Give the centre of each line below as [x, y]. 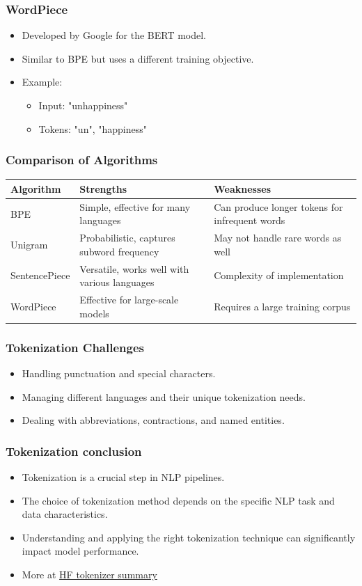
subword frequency [119, 251]
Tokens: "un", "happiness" [93, 128]
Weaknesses [243, 188]
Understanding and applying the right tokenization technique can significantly [189, 537]
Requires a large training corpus [282, 306]
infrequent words [250, 220]
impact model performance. [80, 551]
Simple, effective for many [135, 206]
